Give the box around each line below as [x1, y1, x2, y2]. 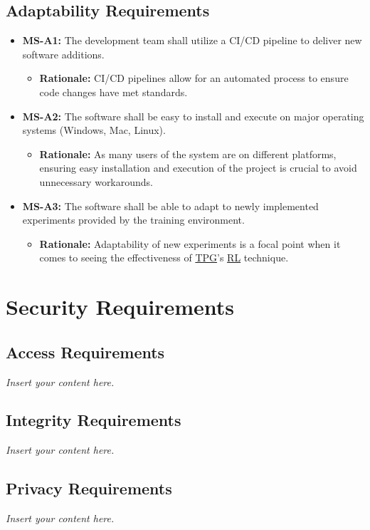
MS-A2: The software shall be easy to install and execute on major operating [22, 108, 364, 123]
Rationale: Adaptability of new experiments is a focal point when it [39, 236, 341, 251]
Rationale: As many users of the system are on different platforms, [39, 146, 337, 161]
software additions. [22, 46, 105, 61]
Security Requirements [6, 292, 234, 321]
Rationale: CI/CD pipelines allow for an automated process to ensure [39, 71, 349, 85]
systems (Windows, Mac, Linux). [22, 123, 166, 137]
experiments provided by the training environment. [22, 212, 245, 227]
